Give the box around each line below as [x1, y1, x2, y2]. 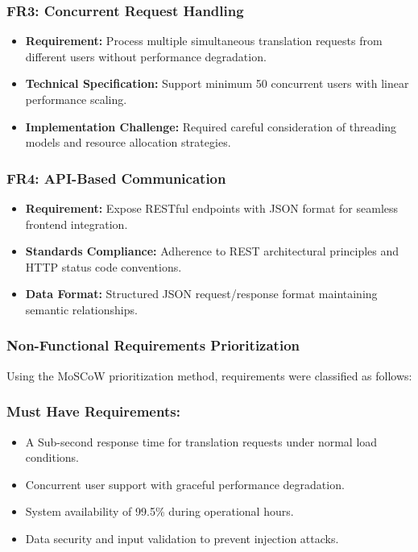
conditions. [25, 449, 80, 466]
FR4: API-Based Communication [6, 168, 226, 188]
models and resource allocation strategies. [25, 134, 231, 151]
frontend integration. [25, 215, 128, 232]
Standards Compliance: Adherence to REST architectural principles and [25, 243, 399, 259]
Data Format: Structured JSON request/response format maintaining [25, 285, 378, 302]
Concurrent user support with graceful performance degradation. [25, 475, 345, 492]
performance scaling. [25, 91, 127, 107]
